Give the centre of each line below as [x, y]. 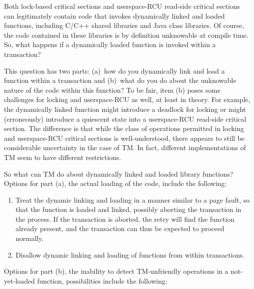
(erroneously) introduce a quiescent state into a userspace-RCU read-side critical [125, 118]
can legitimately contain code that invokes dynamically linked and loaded [114, 15]
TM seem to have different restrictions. [63, 157]
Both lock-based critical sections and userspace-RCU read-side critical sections [122, 6]
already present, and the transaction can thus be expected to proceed [120, 228]
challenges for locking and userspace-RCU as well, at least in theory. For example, [127, 99]
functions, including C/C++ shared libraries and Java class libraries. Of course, [124, 25]
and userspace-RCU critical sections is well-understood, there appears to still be [124, 138]
